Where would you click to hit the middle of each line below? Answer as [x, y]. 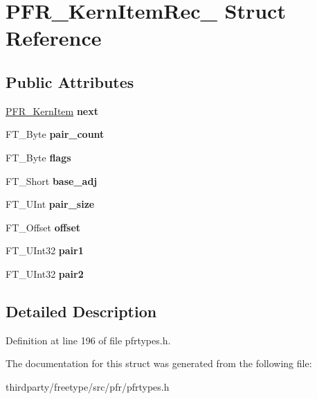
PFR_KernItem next [52, 110]
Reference [54, 38]
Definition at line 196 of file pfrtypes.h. [88, 340]
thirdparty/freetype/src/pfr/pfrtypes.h [88, 386]
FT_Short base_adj [52, 180]
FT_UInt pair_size [50, 204]
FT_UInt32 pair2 [45, 273]
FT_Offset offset [43, 227]
